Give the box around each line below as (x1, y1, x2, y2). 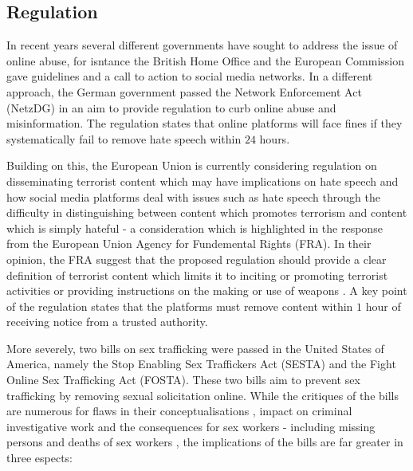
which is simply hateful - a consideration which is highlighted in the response (6, 219, 383, 236)
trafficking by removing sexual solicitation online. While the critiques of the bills (6, 387, 399, 403)
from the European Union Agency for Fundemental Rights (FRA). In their (6, 235, 372, 252)
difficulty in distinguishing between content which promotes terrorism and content (6, 204, 407, 221)
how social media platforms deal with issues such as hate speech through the (6, 188, 380, 205)
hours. (259, 130, 290, 147)
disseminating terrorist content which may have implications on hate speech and (6, 172, 399, 189)
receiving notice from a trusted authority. (6, 313, 208, 330)
